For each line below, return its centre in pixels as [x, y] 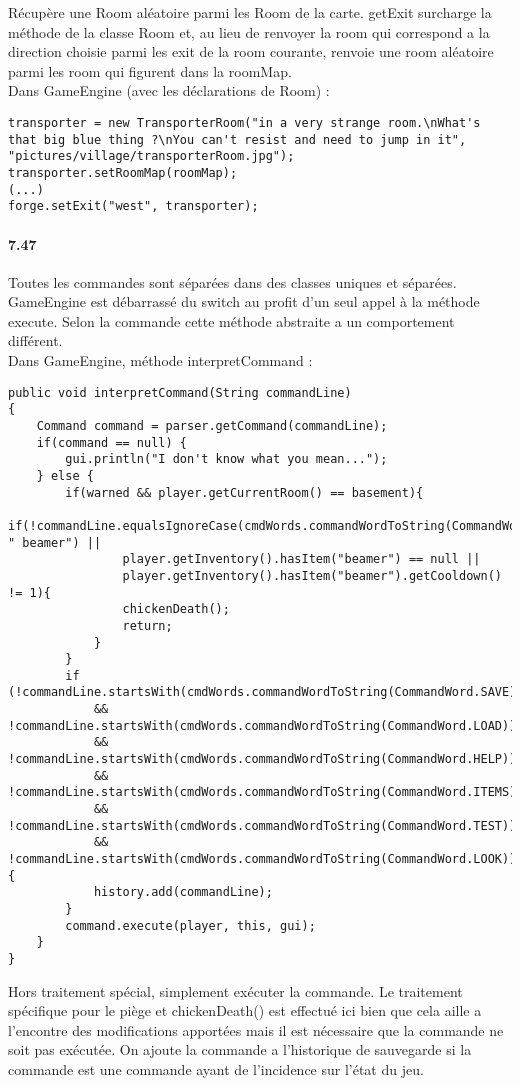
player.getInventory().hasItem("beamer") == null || [301, 559]
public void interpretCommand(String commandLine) [180, 392]
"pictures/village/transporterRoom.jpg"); [151, 156]
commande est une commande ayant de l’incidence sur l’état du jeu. [216, 1069]
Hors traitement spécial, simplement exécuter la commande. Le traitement [235, 990]
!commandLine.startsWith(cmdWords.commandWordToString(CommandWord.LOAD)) [262, 725]
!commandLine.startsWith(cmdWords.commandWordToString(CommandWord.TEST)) [262, 825]
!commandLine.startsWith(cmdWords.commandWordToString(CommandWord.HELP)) [262, 759]
